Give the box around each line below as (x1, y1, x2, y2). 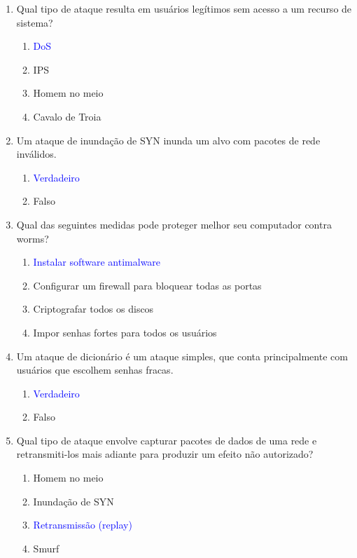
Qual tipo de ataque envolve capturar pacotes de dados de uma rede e (16, 433, 317, 447)
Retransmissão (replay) (33, 517, 132, 532)
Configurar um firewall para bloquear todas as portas (33, 278, 262, 292)
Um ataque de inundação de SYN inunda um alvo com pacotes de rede (16, 132, 321, 147)
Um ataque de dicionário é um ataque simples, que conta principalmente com (16, 348, 348, 363)
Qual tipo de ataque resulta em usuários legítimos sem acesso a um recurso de (16, 1, 352, 15)
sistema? (16, 15, 53, 29)
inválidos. (16, 147, 57, 161)
